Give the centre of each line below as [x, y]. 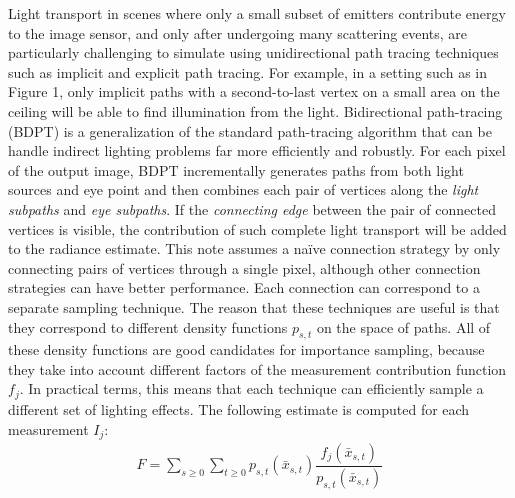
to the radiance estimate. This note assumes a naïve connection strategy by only [254, 248]
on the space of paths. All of [403, 326]
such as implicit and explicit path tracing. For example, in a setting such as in [247, 71]
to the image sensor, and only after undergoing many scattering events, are [237, 32]
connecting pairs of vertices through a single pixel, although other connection [244, 267]
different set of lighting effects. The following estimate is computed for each [239, 408]
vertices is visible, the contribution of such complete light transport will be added [257, 228]
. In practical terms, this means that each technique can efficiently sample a [251, 388]
